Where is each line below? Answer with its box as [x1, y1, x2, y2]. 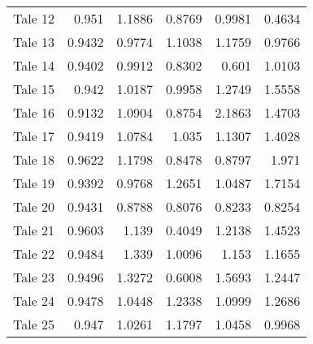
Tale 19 [13, 174, 55, 192]
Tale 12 [13, 9, 55, 28]
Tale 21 [13, 221, 55, 239]
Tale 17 [13, 127, 55, 145]
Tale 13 [13, 32, 55, 51]
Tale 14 [13, 56, 55, 75]
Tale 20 [13, 197, 55, 216]
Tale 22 [13, 244, 55, 263]
